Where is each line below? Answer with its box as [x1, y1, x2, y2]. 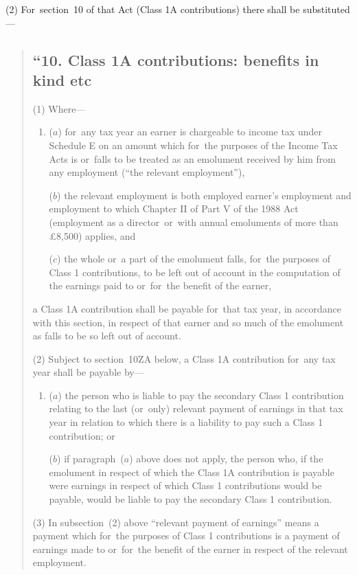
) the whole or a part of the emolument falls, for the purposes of [57, 251, 330, 266]
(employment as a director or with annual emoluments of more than [49, 214, 338, 229]
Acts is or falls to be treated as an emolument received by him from [49, 151, 336, 166]
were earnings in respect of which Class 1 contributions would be [49, 478, 322, 493]
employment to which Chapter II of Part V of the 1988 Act [49, 201, 299, 216]
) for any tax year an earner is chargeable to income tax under [58, 124, 322, 139]
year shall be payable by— [32, 365, 144, 379]
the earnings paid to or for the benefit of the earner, [49, 278, 272, 293]
